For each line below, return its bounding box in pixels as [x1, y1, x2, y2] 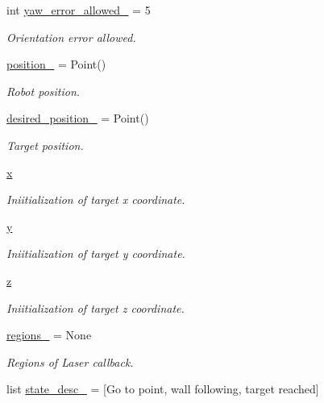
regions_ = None [6, 326, 92, 343]
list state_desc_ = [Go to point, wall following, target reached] [6, 380, 319, 397]
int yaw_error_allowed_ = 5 [6, 2, 151, 18]
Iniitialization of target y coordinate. [6, 245, 185, 262]
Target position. [6, 136, 84, 153]
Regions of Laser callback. [6, 353, 134, 370]
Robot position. [6, 82, 81, 99]
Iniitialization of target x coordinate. [6, 191, 185, 208]
